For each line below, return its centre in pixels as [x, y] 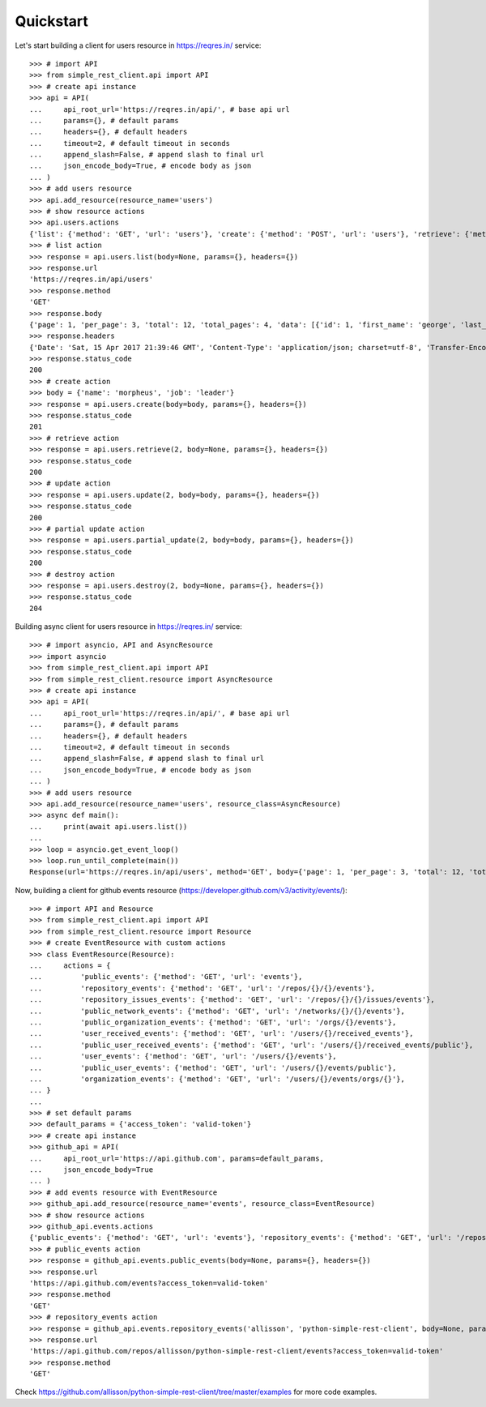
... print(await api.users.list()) [109, 826]
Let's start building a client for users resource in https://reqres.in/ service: [138, 45]
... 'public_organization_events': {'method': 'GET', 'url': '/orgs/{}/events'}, [213, 1022]
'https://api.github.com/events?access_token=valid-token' [149, 1283]
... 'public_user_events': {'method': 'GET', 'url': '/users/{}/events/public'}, [213, 1067]
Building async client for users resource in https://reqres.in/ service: [128, 627]
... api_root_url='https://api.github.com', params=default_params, [177, 1158]
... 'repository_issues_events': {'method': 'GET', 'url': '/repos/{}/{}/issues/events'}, [232, 1000]
